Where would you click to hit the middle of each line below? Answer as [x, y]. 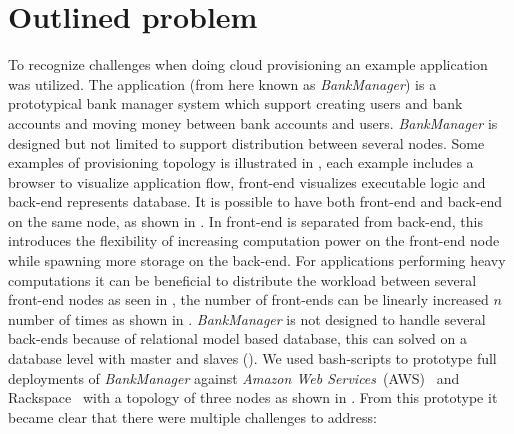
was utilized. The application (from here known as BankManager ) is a [222, 83]
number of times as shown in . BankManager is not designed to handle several [247, 318]
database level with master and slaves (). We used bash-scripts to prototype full [252, 358]
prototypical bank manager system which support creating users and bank [235, 103]
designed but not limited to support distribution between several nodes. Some [246, 142]
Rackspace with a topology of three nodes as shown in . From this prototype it [253, 397]
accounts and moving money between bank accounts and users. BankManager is [253, 122]
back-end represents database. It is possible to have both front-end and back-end [255, 201]
